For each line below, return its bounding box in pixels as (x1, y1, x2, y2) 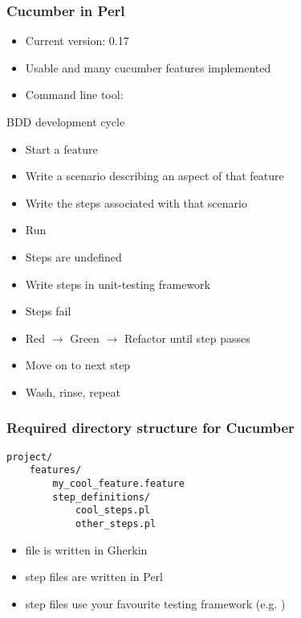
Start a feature (25, 140, 98, 157)
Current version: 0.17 (25, 32, 129, 49)
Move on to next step (25, 356, 131, 373)
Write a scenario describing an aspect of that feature (25, 167, 284, 184)
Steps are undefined (25, 248, 122, 265)
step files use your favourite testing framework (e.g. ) (25, 595, 286, 612)
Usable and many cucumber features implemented (25, 59, 271, 76)
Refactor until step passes (124, 329, 250, 346)
